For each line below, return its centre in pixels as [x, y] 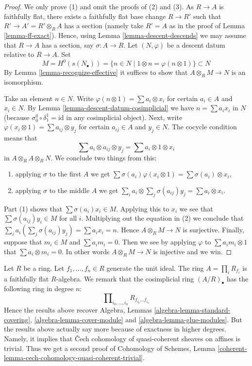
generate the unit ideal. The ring [155, 268]
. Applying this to [143, 208]
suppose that [23, 242]
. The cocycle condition [202, 127]
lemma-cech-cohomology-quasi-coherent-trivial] [73, 357]
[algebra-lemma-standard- [192, 310]
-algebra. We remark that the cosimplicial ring [125, 278]
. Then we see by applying [157, 242]
